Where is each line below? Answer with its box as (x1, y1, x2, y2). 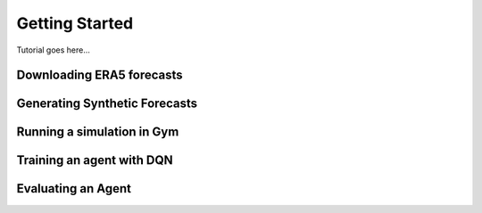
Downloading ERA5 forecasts (16, 68, 183, 83)
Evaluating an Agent (16, 181, 131, 196)
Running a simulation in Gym (16, 125, 179, 140)
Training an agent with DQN (16, 152, 173, 168)
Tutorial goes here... (16, 45, 91, 55)
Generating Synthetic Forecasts (16, 96, 198, 111)
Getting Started (16, 13, 134, 33)
